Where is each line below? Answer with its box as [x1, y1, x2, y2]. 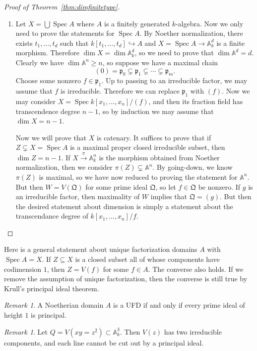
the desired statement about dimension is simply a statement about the [15, 201, 233, 211]
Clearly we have [15, 57, 64, 67]
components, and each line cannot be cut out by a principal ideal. [4, 337, 204, 348]
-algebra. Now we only [175, 18, 244, 28]
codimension [4, 263, 42, 274]
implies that [150, 191, 187, 202]
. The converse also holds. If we [148, 263, 244, 274]
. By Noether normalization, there [139, 28, 243, 38]
